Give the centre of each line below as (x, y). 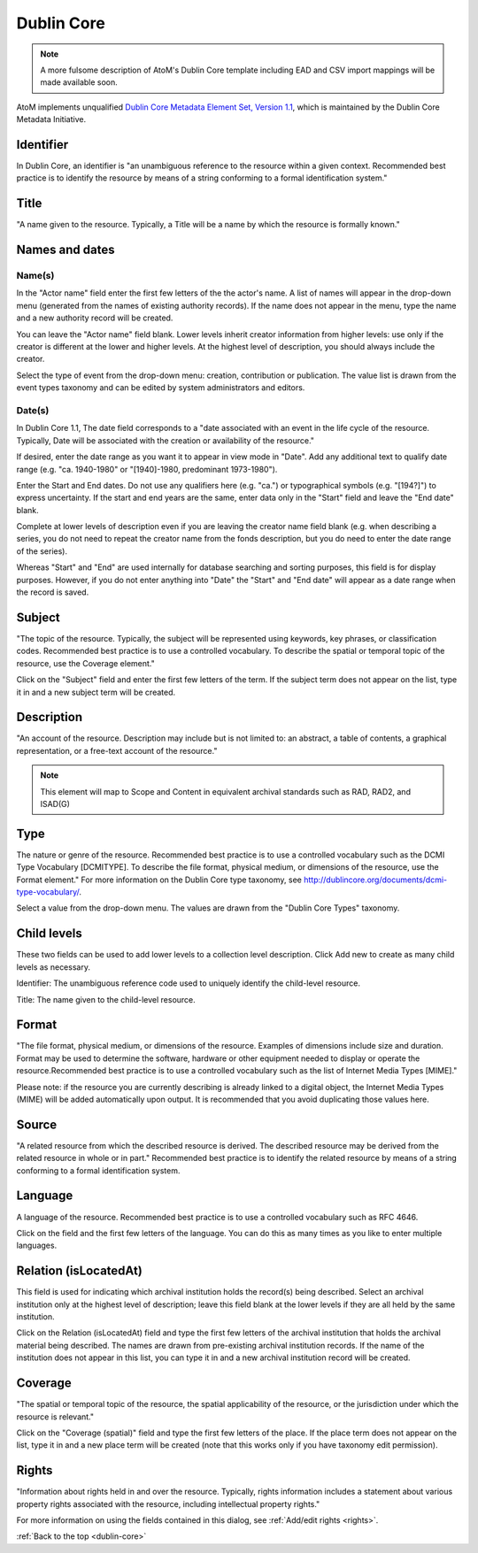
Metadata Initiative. (51, 119)
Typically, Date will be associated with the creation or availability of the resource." (165, 440)
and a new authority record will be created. (95, 318)
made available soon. (79, 82)
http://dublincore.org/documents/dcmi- (375, 880)
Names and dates (66, 250)
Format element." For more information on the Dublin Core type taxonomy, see (159, 880)
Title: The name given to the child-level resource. (106, 999)
